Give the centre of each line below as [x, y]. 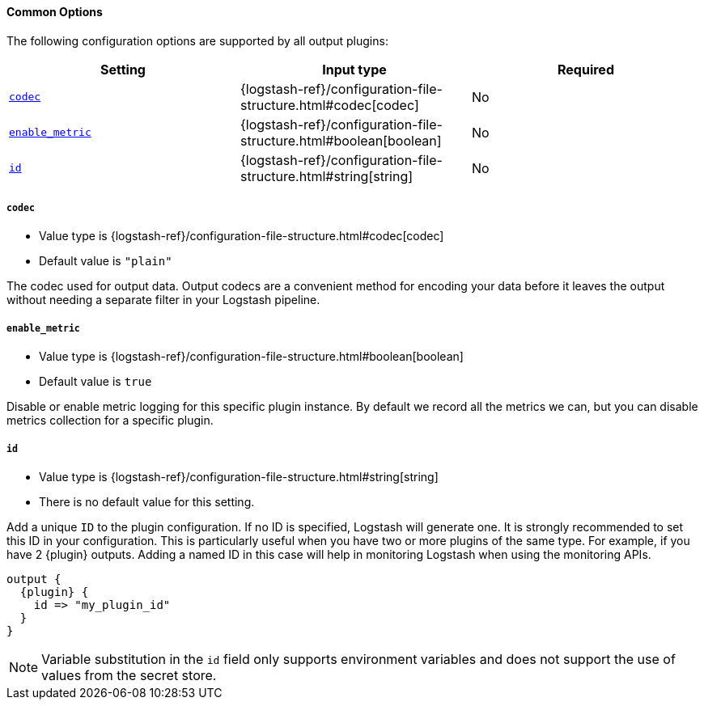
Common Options [55, 12]
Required [586, 69]
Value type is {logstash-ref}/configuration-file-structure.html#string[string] [239, 476]
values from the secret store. [129, 675]
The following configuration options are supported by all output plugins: [197, 40]
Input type [354, 69]
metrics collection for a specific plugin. [110, 421]
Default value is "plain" [106, 261]
